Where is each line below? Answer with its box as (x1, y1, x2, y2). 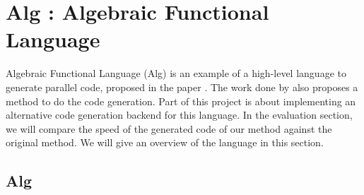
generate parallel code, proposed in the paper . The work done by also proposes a (6, 79, 358, 94)
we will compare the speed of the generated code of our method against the (6, 121, 332, 136)
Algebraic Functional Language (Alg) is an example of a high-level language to (6, 66, 346, 81)
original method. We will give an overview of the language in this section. (6, 135, 324, 150)
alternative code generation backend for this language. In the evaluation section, (6, 107, 353, 122)
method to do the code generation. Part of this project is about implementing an (6, 93, 356, 108)
